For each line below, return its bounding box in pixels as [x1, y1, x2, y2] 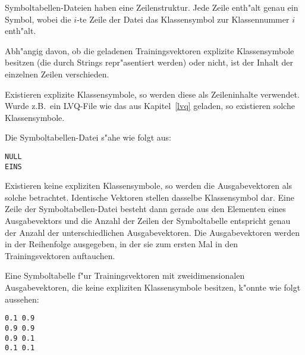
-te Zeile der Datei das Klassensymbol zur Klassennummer [77, 13, 290, 25]
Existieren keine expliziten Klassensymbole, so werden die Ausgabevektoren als [5, 179, 293, 192]
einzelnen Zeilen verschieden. [5, 67, 109, 80]
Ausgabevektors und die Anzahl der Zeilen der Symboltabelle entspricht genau [5, 214, 291, 227]
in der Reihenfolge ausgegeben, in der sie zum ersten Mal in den [5, 238, 238, 250]
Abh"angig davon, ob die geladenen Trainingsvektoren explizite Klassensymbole [5, 44, 294, 57]
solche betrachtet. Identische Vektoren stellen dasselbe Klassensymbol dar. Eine [5, 191, 295, 203]
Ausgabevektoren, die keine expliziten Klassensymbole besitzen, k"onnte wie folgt [5, 281, 301, 293]
